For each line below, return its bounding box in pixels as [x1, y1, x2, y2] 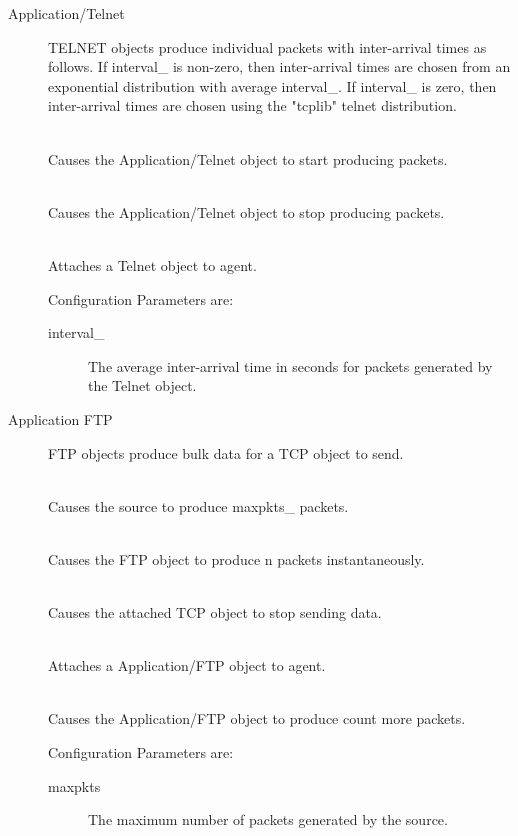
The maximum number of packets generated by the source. [88, 809, 448, 830]
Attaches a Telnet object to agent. [48, 254, 257, 275]
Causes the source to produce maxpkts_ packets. [48, 495, 349, 516]
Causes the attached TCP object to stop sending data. [48, 602, 382, 623]
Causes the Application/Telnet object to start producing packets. [48, 148, 448, 169]
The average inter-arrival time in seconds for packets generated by [88, 355, 493, 376]
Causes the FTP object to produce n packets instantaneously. [48, 548, 425, 569]
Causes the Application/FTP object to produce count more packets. [48, 708, 466, 729]
